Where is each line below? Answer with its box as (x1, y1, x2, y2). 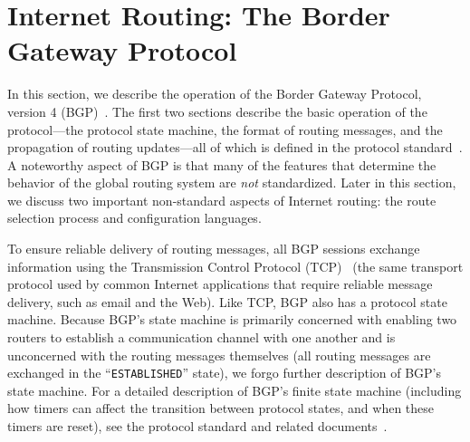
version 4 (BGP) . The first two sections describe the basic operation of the (7, 101, 427, 120)
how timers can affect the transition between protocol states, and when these (7, 399, 435, 418)
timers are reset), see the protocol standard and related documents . (7, 417, 388, 436)
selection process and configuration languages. (7, 208, 262, 227)
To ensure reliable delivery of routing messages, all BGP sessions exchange (7, 239, 420, 258)
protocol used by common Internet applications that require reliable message (7, 274, 433, 293)
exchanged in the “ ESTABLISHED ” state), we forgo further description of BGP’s (7, 363, 442, 382)
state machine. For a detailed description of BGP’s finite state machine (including (7, 380, 462, 399)
